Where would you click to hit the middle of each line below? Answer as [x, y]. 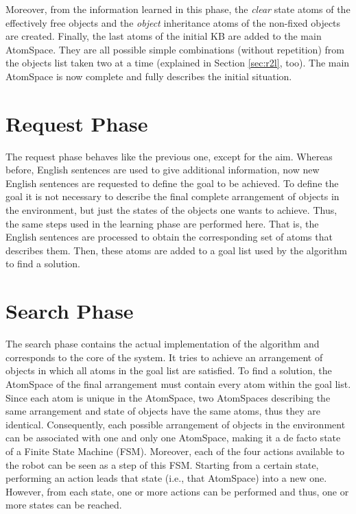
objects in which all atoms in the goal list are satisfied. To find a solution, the [169, 370]
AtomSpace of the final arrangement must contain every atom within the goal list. [178, 383]
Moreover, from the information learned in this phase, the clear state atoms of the [178, 9]
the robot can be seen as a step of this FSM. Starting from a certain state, [162, 464]
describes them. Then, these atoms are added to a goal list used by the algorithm [176, 250]
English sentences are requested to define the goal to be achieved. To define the [172, 183]
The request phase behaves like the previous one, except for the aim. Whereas [169, 156]
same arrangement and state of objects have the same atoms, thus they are [163, 411]
